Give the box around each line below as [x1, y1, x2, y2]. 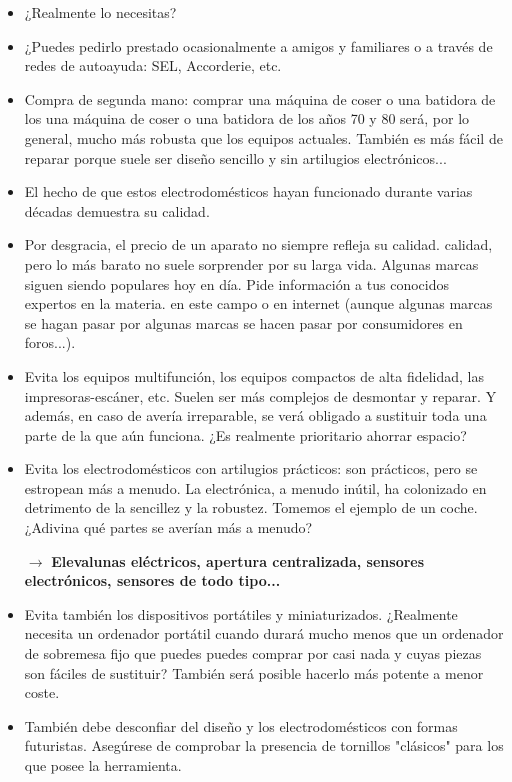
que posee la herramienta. [24, 755, 182, 775]
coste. [24, 682, 60, 703]
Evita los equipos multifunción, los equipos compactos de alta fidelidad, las [24, 365, 484, 386]
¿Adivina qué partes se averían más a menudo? [24, 517, 313, 538]
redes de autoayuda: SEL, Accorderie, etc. [24, 55, 282, 76]
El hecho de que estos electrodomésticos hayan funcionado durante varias [24, 181, 473, 202]
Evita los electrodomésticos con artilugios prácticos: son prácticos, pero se [24, 458, 478, 479]
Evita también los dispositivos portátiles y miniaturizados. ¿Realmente [24, 603, 458, 624]
